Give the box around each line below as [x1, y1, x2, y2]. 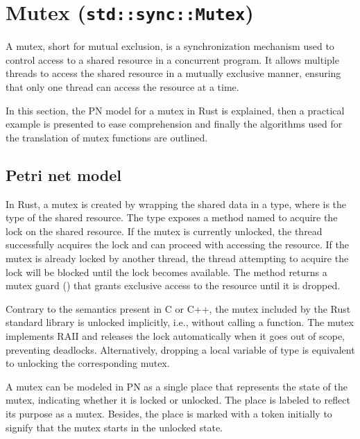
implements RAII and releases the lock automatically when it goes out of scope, [6, 328, 345, 343]
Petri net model [6, 164, 121, 185]
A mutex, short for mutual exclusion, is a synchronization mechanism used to [6, 39, 334, 53]
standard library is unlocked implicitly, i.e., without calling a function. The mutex [6, 315, 354, 329]
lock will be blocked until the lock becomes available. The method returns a [6, 264, 327, 279]
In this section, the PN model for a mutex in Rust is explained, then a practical [6, 103, 345, 117]
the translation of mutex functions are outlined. [6, 130, 208, 144]
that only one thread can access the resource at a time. [6, 80, 239, 94]
